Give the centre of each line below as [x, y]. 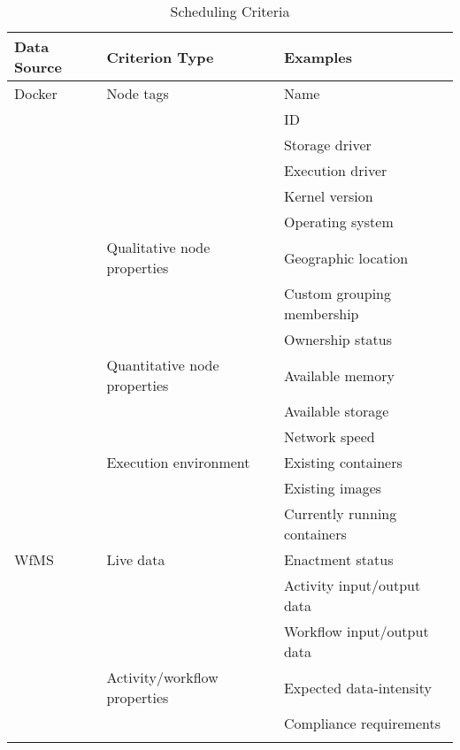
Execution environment [178, 462]
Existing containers [343, 462]
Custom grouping [337, 293]
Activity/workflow [162, 677]
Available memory [339, 375]
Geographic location [346, 257]
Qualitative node [158, 247]
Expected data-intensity [357, 687]
